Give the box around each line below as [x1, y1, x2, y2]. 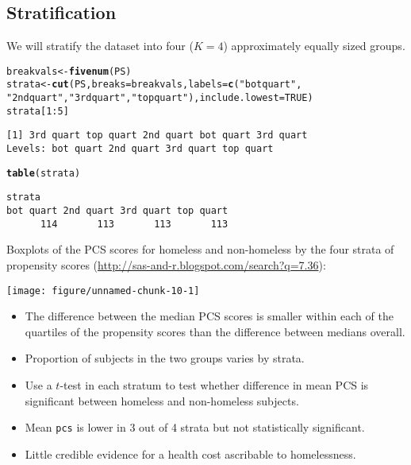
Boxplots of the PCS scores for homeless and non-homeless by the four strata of [6, 241, 394, 258]
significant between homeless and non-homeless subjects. [25, 392, 299, 409]
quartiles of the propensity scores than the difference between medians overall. [25, 323, 405, 339]
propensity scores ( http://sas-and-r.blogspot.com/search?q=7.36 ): [6, 256, 326, 273]
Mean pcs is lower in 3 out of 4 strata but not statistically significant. [25, 419, 365, 436]
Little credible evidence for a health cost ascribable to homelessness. [25, 445, 356, 462]
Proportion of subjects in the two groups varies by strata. [25, 350, 305, 366]
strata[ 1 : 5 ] [6, 105, 69, 117]
